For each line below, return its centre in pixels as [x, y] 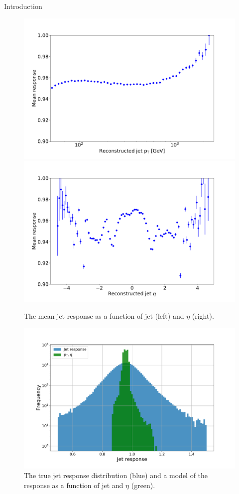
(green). [143, 485]
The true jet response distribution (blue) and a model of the [116, 475]
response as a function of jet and [74, 485]
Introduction [23, 6]
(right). [203, 315]
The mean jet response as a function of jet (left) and [104, 315]
